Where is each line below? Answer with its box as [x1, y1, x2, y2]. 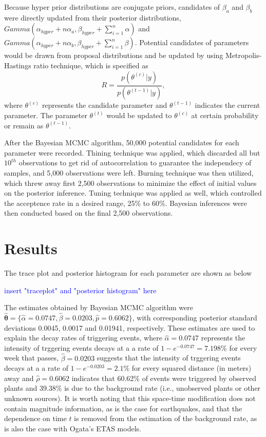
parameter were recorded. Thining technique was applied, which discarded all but [4, 147, 260, 158]
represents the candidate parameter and [42, 100, 167, 110]
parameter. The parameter [4, 110, 87, 121]
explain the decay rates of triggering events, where [4, 332, 162, 343]
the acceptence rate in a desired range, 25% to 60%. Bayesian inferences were [4, 197, 247, 208]
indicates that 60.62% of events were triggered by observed [71, 372, 256, 383]
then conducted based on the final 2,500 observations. [4, 207, 173, 218]
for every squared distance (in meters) [131, 363, 252, 373]
